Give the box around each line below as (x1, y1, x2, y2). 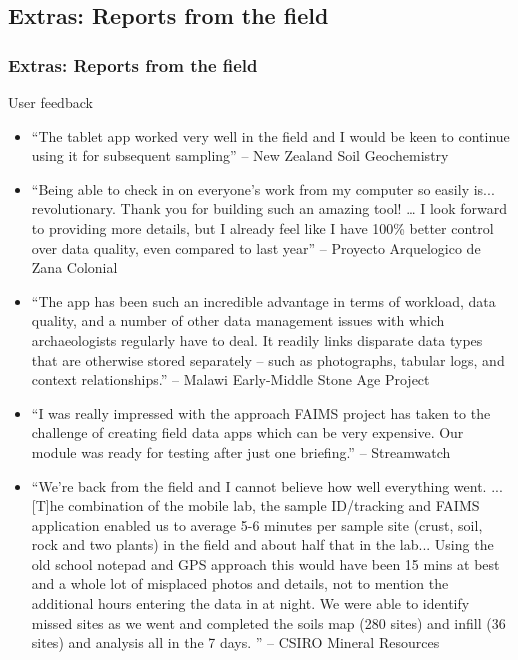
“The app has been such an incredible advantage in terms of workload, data (31, 290, 496, 311)
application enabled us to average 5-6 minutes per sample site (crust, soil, (31, 514, 483, 535)
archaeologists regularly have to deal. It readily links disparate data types (31, 329, 483, 350)
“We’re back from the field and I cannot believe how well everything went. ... (31, 475, 503, 496)
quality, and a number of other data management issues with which (31, 310, 445, 331)
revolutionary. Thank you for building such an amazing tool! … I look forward (31, 198, 508, 219)
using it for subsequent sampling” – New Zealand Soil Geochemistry (31, 145, 449, 166)
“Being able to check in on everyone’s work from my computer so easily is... (31, 178, 495, 199)
